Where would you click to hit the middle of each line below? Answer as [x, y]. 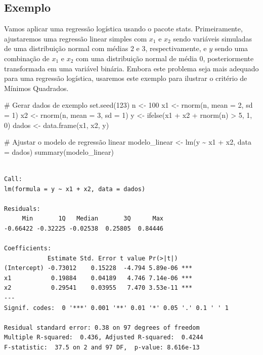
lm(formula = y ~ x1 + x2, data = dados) [75, 189]
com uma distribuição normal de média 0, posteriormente [165, 58]
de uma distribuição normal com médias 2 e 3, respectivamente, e [105, 48]
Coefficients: [28, 249]
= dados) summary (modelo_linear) [59, 151]
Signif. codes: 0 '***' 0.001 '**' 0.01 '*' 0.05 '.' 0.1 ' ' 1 [116, 308]
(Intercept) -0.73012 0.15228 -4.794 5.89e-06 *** [98, 268]
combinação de [27, 58]
